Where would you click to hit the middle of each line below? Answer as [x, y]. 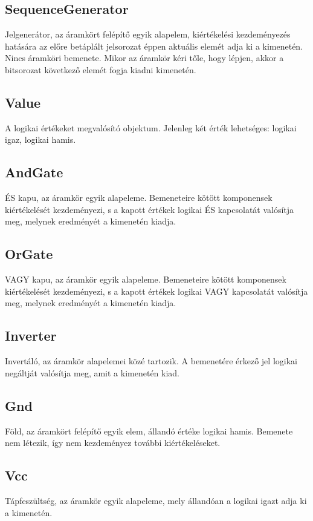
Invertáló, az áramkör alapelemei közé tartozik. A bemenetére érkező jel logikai [151, 361]
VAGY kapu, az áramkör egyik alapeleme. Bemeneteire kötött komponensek [146, 279]
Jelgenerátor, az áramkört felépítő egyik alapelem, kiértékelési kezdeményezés [148, 34]
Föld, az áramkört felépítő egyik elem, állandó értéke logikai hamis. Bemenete [149, 431]
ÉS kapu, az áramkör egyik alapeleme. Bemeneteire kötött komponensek [139, 198]
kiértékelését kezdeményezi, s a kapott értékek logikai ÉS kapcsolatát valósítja [150, 209]
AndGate [34, 172]
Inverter [31, 336]
